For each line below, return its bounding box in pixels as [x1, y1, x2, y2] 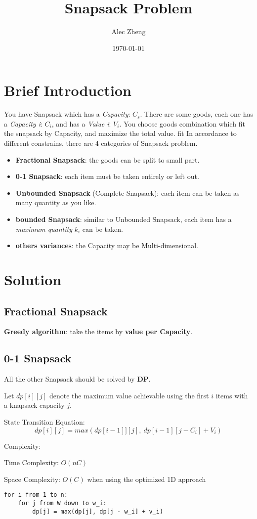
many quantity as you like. [15, 197, 96, 208]
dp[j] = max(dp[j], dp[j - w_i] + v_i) [32, 508, 164, 515]
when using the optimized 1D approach [87, 474, 206, 484]
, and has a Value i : [51, 118, 111, 129]
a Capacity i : [4, 118, 43, 129]
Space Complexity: [4, 474, 60, 484]
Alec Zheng [111, 26, 146, 37]
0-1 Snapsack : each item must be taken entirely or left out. [15, 171, 199, 181]
